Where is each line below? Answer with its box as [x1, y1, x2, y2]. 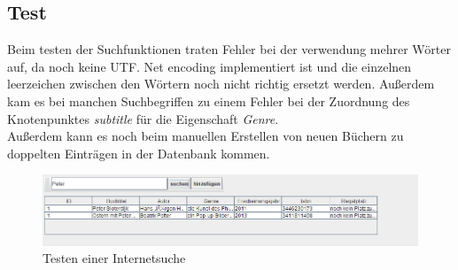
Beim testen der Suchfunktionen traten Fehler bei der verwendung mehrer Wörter [7, 40, 451, 58]
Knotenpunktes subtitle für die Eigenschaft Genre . [7, 109, 279, 127]
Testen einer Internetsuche [43, 249, 186, 267]
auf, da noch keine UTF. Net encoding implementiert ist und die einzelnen [7, 57, 412, 75]
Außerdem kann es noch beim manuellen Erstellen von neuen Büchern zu [7, 127, 404, 145]
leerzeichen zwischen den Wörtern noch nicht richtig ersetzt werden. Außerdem [7, 74, 435, 93]
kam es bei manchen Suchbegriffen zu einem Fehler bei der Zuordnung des [7, 91, 410, 110]
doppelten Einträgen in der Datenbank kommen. [7, 143, 270, 162]
